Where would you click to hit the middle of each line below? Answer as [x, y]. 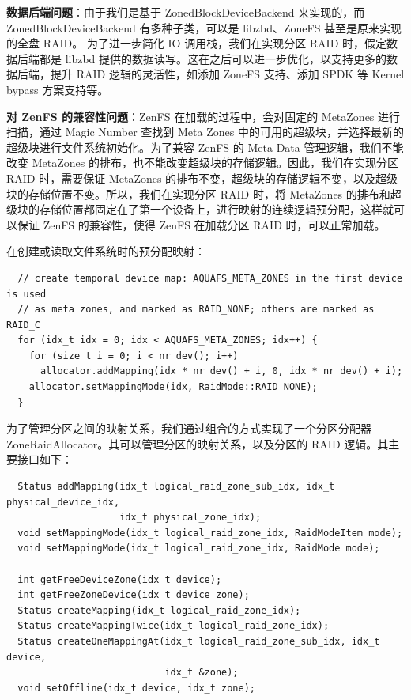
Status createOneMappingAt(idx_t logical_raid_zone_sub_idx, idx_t [199, 641]
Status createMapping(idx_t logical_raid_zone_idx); [159, 610]
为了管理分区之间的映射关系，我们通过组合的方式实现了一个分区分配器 [189, 428]
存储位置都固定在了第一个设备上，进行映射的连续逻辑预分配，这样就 [216, 209]
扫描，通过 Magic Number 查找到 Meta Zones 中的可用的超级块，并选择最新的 [205, 132]
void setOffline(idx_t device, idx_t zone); [136, 688]
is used [26, 294]
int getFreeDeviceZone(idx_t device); [120, 579]
